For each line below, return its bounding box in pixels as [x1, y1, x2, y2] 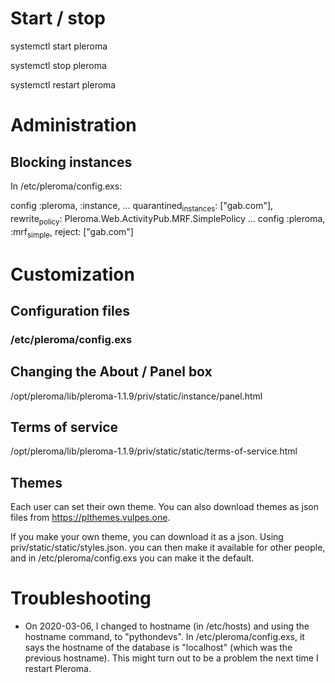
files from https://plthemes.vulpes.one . [10, 512, 171, 524]
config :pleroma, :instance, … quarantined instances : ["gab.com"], [10, 199, 274, 214]
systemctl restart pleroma [10, 78, 117, 91]
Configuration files [10, 302, 130, 319]
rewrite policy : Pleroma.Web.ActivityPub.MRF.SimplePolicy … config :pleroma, [10, 212, 326, 227]
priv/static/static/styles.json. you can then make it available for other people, [10, 542, 326, 554]
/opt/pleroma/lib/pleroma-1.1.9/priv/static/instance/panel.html [10, 390, 263, 402]
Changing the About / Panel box [10, 363, 213, 381]
